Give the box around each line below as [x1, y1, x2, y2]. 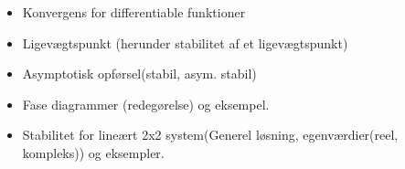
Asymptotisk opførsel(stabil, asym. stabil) [22, 64, 257, 83]
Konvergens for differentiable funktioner [22, 3, 246, 21]
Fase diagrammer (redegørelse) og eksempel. [22, 94, 270, 113]
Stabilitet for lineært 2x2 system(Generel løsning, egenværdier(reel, [22, 125, 399, 144]
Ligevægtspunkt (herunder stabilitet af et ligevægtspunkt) [22, 33, 348, 52]
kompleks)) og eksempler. [22, 143, 165, 162]
